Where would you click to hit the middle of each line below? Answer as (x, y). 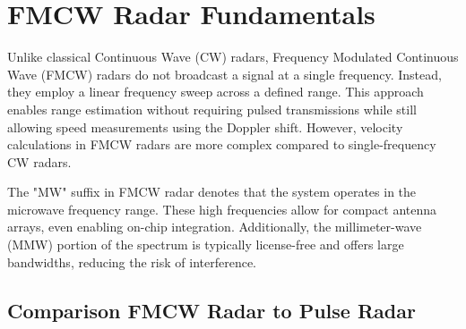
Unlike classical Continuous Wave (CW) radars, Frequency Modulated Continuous (233, 57)
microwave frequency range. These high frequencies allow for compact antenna (222, 209)
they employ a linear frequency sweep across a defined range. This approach (216, 92)
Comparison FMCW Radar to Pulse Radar (211, 310)
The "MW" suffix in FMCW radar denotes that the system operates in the (212, 192)
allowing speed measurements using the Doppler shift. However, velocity (205, 127)
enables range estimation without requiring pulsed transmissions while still (212, 109)
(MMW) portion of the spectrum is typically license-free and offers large (206, 245)
